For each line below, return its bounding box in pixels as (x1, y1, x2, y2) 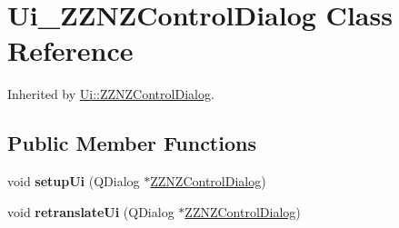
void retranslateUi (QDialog (7, 202, 175, 221)
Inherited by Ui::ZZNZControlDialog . (7, 84, 214, 104)
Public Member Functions (7, 129, 256, 157)
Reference (7, 32, 134, 69)
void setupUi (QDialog (7, 172, 140, 191)
